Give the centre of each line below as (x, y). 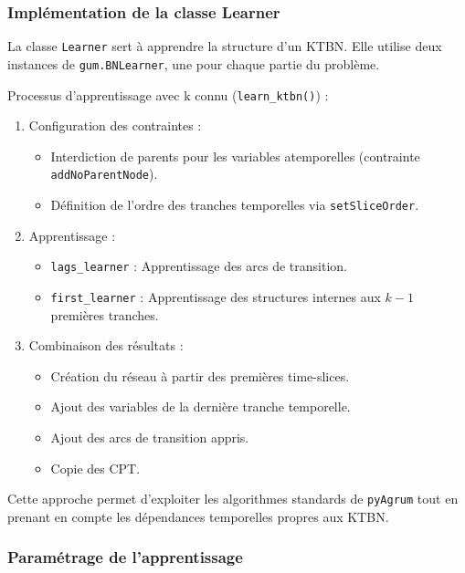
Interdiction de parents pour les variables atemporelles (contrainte (235, 156)
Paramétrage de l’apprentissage (125, 557)
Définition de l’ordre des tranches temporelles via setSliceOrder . (235, 205)
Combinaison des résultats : (106, 345)
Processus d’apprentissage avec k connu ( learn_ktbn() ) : (168, 94)
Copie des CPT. (95, 468)
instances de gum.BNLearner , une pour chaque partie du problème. (194, 63)
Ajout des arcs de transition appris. (150, 437)
